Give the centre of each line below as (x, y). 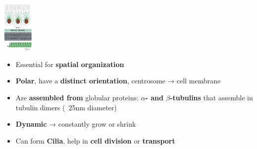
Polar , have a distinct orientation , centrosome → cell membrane (118, 81)
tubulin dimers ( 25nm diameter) (66, 107)
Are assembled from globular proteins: (77, 97)
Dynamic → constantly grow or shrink (76, 124)
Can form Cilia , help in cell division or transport (95, 140)
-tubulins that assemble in (211, 97)
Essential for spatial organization (70, 64)
